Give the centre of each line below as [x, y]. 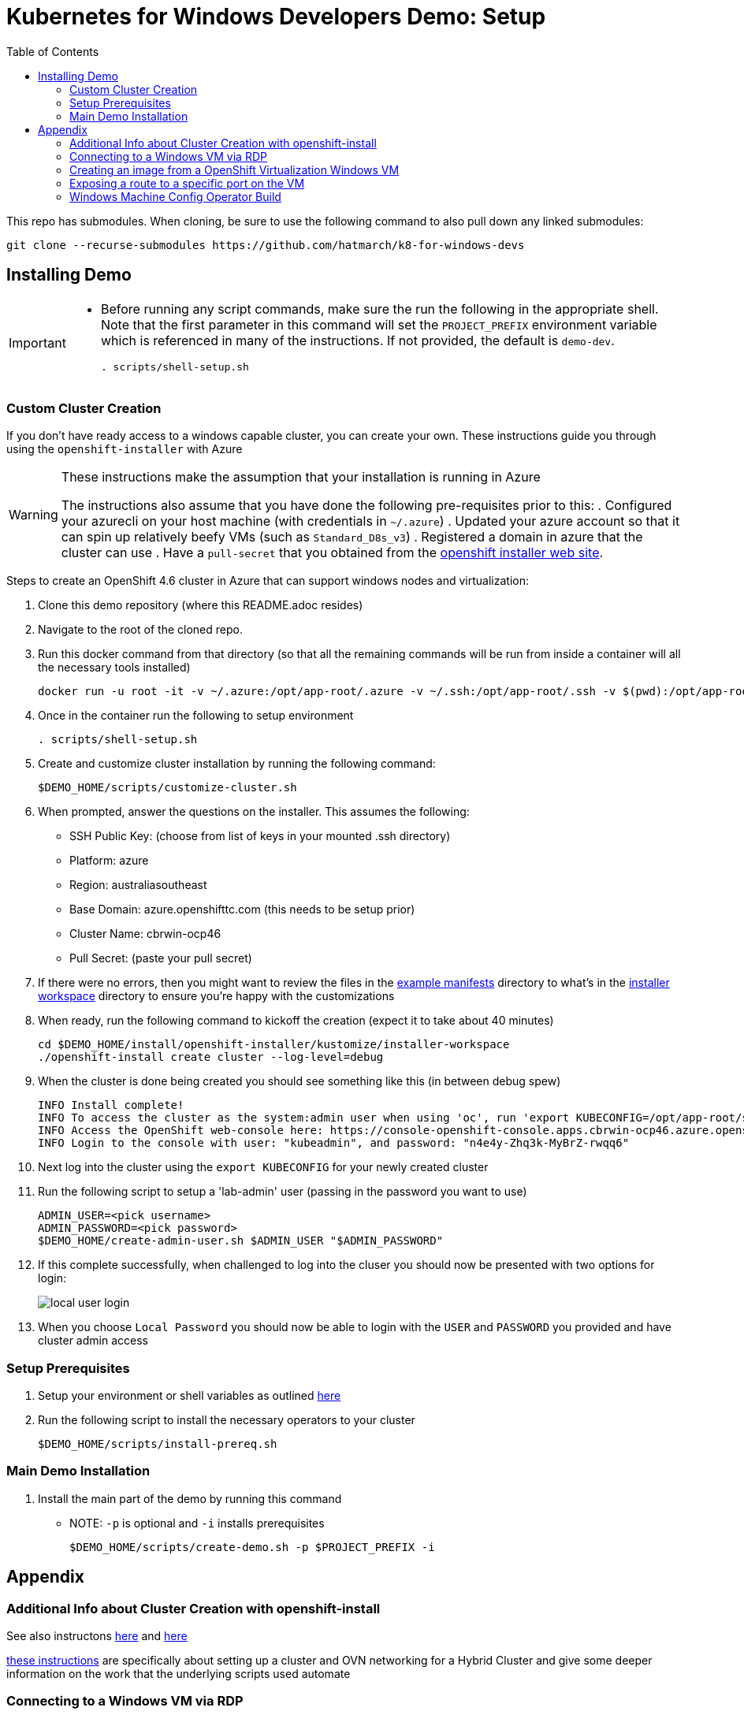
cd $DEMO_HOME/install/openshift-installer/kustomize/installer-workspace [274, 1045]
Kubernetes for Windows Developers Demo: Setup [276, 17]
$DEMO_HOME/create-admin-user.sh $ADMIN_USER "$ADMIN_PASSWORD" [241, 1241]
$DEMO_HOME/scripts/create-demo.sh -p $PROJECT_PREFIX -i [252, 1547]
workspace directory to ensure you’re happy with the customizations [216, 996]
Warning [33, 515]
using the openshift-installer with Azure [125, 449]
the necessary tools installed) [114, 668]
